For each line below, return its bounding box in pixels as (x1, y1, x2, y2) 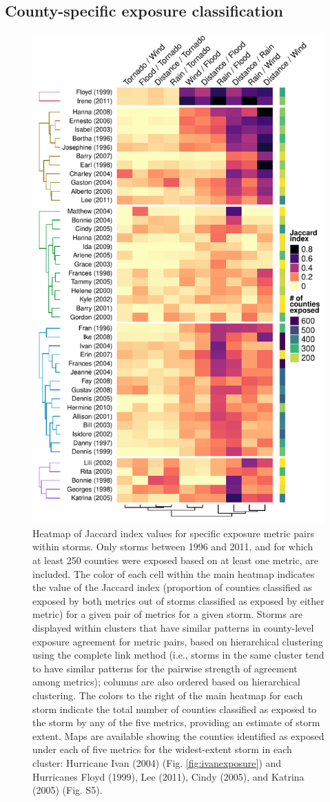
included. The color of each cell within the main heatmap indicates (32, 566, 315, 581)
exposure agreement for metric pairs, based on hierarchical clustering (32, 634, 323, 648)
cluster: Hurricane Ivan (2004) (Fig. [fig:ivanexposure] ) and (32, 755, 282, 770)
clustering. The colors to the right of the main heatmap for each (32, 688, 303, 702)
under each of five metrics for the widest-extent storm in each (32, 742, 292, 756)
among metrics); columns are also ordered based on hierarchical (32, 674, 301, 689)
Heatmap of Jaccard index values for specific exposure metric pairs (32, 525, 315, 540)
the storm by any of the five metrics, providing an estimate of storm (32, 715, 320, 730)
